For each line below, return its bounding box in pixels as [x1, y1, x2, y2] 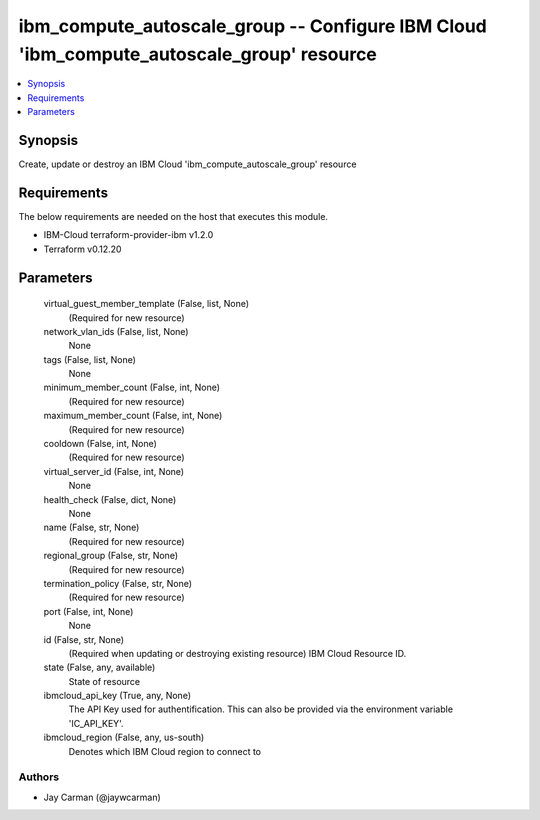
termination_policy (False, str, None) [43, 577, 193, 589]
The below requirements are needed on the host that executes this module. [18, 210, 329, 222]
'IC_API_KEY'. [68, 717, 124, 729]
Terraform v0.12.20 [43, 243, 122, 255]
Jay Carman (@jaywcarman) [43, 791, 162, 803]
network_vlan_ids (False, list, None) [43, 325, 189, 337]
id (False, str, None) [43, 633, 125, 645]
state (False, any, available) [43, 661, 156, 674]
